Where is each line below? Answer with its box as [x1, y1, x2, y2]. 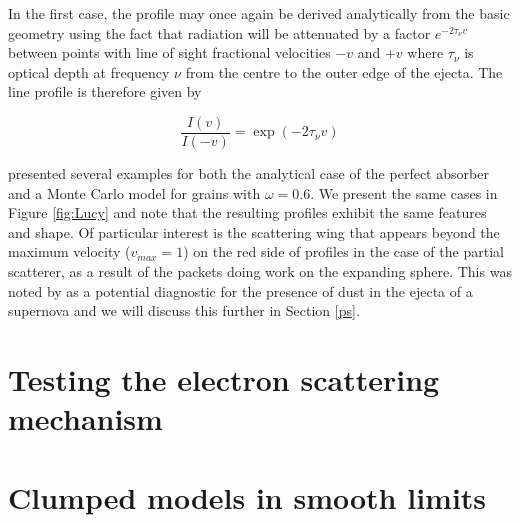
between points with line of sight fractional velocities [8, 42, 331, 63]
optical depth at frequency [8, 61, 170, 82]
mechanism [8, 398, 163, 439]
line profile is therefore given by [8, 81, 202, 102]
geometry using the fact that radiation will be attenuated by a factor [8, 22, 431, 43]
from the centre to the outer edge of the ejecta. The [185, 61, 503, 82]
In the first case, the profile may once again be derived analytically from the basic [8, 3, 510, 23]
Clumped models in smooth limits [8, 476, 487, 517]
